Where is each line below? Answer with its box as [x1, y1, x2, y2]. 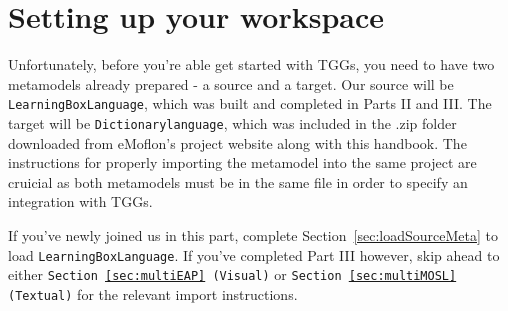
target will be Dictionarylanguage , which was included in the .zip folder [8, 112, 457, 133]
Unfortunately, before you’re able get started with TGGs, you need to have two [8, 54, 495, 75]
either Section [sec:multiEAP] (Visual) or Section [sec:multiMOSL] [8, 264, 457, 285]
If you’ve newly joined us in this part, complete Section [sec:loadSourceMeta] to [8, 225, 498, 245]
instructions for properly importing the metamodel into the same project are [8, 152, 477, 173]
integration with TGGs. [8, 191, 153, 212]
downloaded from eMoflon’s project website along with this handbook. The [8, 132, 467, 153]
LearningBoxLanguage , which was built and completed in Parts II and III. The [8, 93, 492, 114]
